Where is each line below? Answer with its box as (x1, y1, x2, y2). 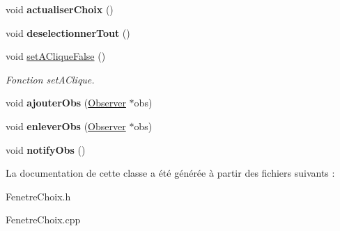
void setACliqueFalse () (6, 49, 106, 63)
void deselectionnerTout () (6, 25, 130, 40)
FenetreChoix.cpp (6, 212, 81, 227)
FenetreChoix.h (6, 189, 71, 203)
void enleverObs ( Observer (6, 118, 126, 133)
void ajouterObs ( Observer (6, 95, 126, 110)
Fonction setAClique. (6, 72, 95, 86)
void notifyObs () (6, 142, 86, 157)
